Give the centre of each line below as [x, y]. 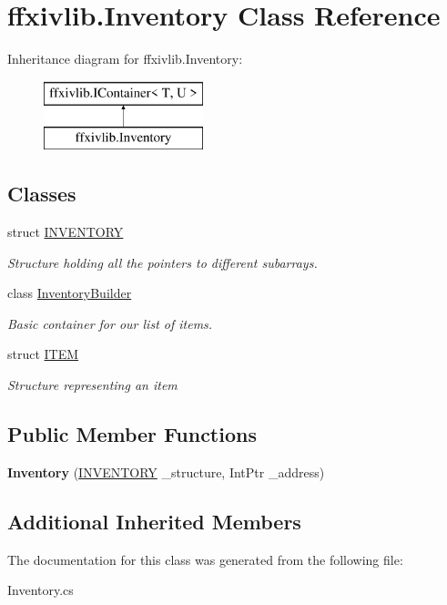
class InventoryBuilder [70, 293]
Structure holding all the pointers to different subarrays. [163, 262]
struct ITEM [43, 354]
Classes [42, 194]
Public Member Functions [132, 434]
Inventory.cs [41, 590]
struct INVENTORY [66, 232]
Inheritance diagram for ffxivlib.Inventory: [125, 59]
